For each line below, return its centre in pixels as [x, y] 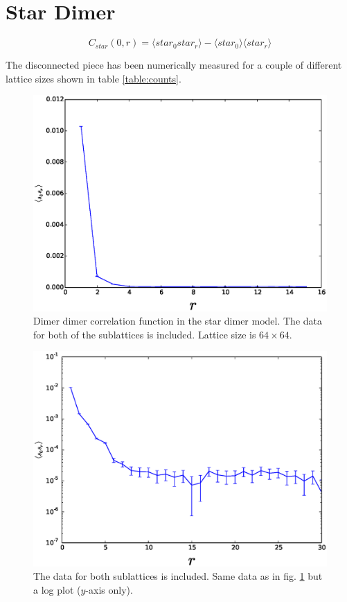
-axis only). [109, 590]
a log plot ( [57, 590]
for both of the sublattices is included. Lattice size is [145, 334]
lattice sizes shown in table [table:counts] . [94, 78]
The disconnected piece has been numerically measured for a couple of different [174, 65]
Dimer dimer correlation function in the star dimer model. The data [178, 321]
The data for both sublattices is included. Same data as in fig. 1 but [178, 576]
